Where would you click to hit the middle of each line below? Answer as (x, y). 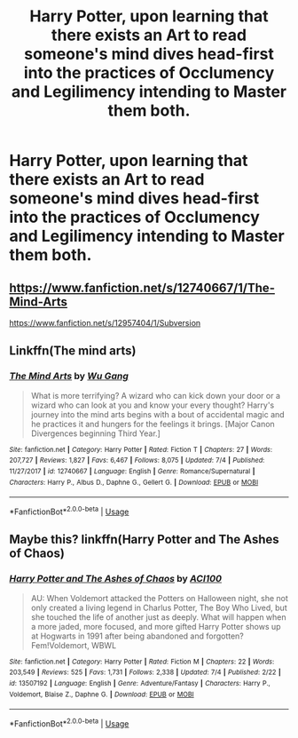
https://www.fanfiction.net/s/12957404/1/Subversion (105, 323)
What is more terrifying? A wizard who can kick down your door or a (156, 395)
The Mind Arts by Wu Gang (69, 377)
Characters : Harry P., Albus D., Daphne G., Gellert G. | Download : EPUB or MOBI (134, 482)
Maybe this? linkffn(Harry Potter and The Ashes (144, 540)
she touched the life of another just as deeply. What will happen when (158, 617)
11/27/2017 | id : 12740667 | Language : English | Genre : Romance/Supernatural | (132, 472)
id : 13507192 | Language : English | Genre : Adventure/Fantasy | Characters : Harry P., (140, 683)
